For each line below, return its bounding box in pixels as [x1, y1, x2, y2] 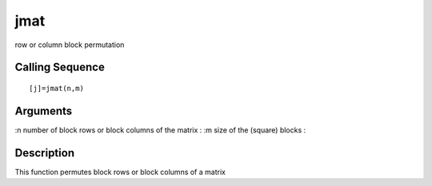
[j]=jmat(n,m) [29, 84, 84, 93]
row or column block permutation [14, 40, 125, 49]
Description [14, 146, 75, 160]
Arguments [14, 104, 73, 117]
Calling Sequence [14, 61, 106, 74]
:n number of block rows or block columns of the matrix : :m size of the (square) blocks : [14, 125, 306, 135]
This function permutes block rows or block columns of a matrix [14, 167, 226, 176]
